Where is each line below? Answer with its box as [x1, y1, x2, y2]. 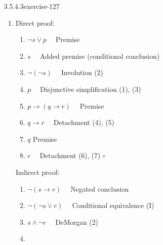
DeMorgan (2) [55, 216, 98, 227]
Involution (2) [61, 67, 103, 78]
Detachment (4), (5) [53, 117, 115, 127]
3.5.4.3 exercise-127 [4, 1, 60, 11]
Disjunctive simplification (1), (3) [40, 83, 141, 94]
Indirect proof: [15, 166, 60, 177]
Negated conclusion [70, 183, 129, 194]
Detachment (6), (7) [40, 150, 101, 161]
